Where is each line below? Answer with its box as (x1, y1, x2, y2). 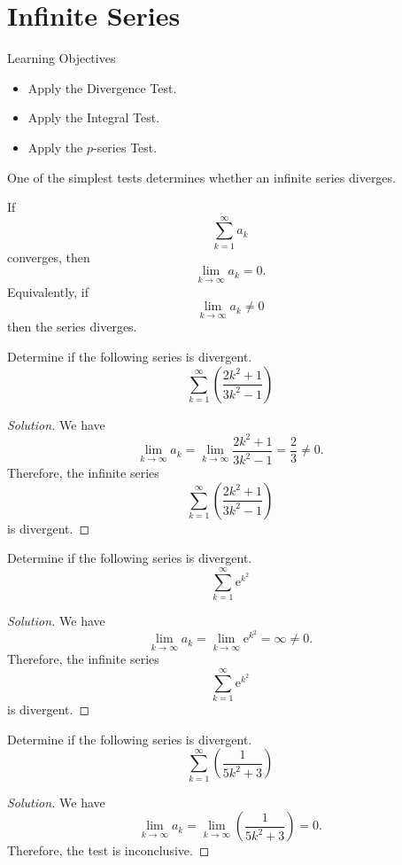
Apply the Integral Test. (27, 108, 160, 127)
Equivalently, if (7, 282, 89, 300)
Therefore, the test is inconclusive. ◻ (7, 841, 210, 860)
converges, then (7, 247, 90, 266)
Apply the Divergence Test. (27, 78, 177, 97)
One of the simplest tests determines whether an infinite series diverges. (7, 168, 396, 186)
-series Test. (92, 137, 158, 156)
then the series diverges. (7, 317, 137, 336)
